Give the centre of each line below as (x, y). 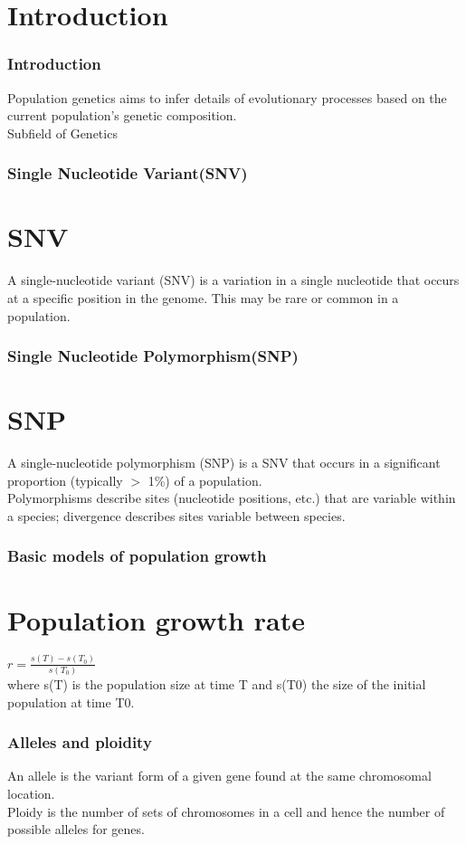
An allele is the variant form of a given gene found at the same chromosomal (219, 776)
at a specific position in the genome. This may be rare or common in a (203, 297)
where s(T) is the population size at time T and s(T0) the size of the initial (217, 684)
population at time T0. (71, 702)
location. (31, 794)
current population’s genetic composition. (122, 115)
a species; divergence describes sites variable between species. (176, 515)
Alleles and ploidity (80, 742)
